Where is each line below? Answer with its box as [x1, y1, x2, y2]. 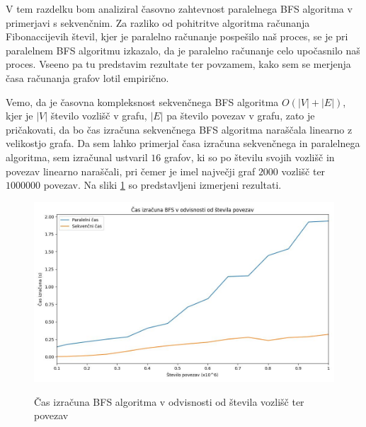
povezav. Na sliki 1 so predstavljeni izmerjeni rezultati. [43, 177, 282, 192]
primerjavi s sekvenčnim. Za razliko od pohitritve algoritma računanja [6, 15, 310, 30]
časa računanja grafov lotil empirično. [6, 70, 169, 85]
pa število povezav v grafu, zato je [166, 108, 315, 123]
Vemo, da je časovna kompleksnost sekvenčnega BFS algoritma [6, 94, 279, 109]
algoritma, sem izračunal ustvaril [6, 149, 148, 164]
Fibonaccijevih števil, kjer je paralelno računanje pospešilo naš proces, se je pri [6, 29, 348, 44]
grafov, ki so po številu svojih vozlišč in [164, 149, 335, 164]
